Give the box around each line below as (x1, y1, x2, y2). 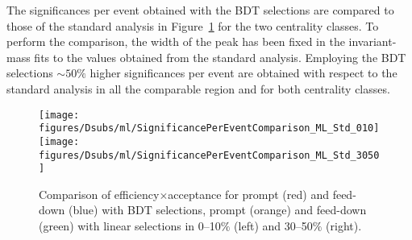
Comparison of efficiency (39, 185, 160, 202)
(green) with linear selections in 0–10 (39, 217, 221, 234)
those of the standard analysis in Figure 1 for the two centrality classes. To (6, 17, 379, 34)
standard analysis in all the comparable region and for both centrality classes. (6, 80, 390, 97)
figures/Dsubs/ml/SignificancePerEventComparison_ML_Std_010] (39, 122, 380, 134)
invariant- (348, 33, 397, 50)
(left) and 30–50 (234, 217, 313, 234)
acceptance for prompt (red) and (168, 185, 329, 202)
